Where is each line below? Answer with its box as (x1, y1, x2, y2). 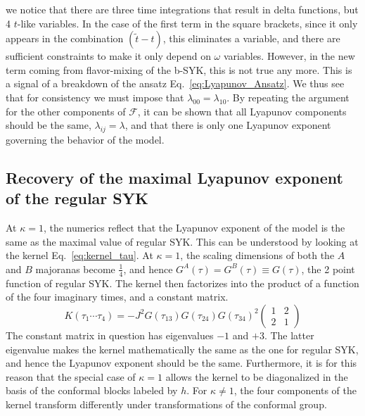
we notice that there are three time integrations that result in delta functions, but (6, 2, 359, 16)
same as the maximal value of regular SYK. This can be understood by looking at (6, 234, 359, 248)
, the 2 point (301, 261, 355, 276)
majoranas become (35, 261, 115, 276)
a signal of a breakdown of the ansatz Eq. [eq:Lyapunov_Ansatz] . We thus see (6, 76, 345, 91)
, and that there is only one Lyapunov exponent (124, 118, 331, 132)
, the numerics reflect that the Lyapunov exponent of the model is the (43, 220, 345, 235)
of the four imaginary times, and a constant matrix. (6, 289, 229, 304)
